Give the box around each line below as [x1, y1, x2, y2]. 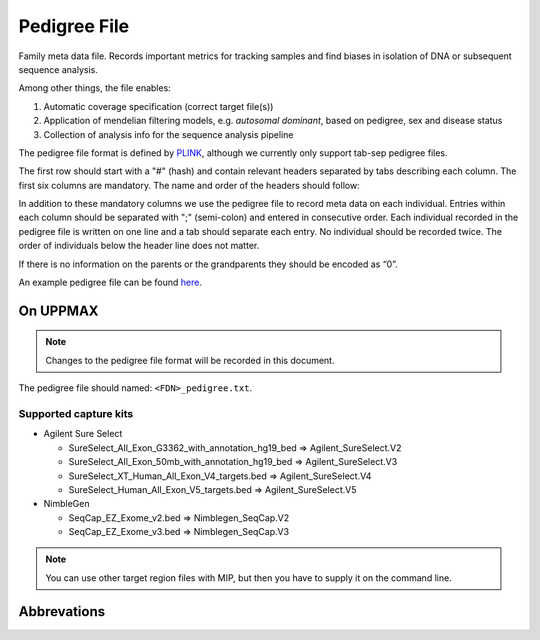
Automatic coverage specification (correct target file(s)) [43, 100, 274, 112]
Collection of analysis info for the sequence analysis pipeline [43, 128, 294, 140]
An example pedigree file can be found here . [18, 276, 202, 289]
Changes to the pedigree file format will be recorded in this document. [45, 354, 335, 366]
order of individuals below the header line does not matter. [18, 240, 260, 252]
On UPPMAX [18, 302, 99, 319]
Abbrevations [18, 603, 105, 620]
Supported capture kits [18, 406, 134, 420]
